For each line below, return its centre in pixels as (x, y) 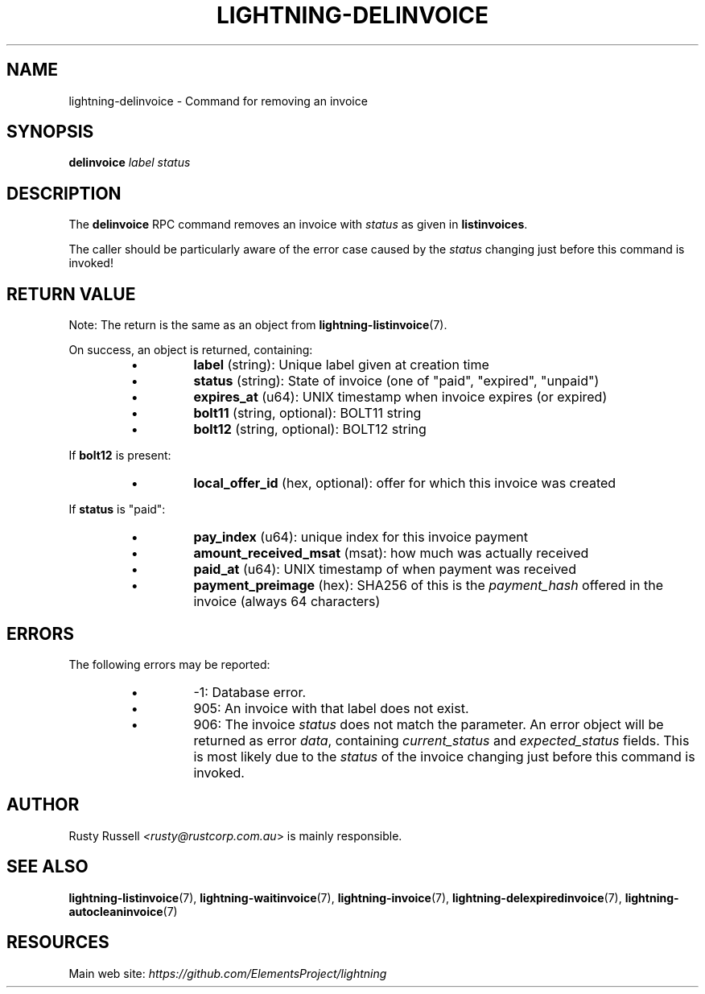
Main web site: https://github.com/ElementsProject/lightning (228, 973)
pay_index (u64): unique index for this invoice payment (361, 537)
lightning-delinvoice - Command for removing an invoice (218, 101)
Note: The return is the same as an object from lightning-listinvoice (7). (258, 325)
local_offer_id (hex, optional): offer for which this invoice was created (405, 483)
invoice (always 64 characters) (287, 602)
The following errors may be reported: (169, 664)
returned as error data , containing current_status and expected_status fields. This (441, 740)
